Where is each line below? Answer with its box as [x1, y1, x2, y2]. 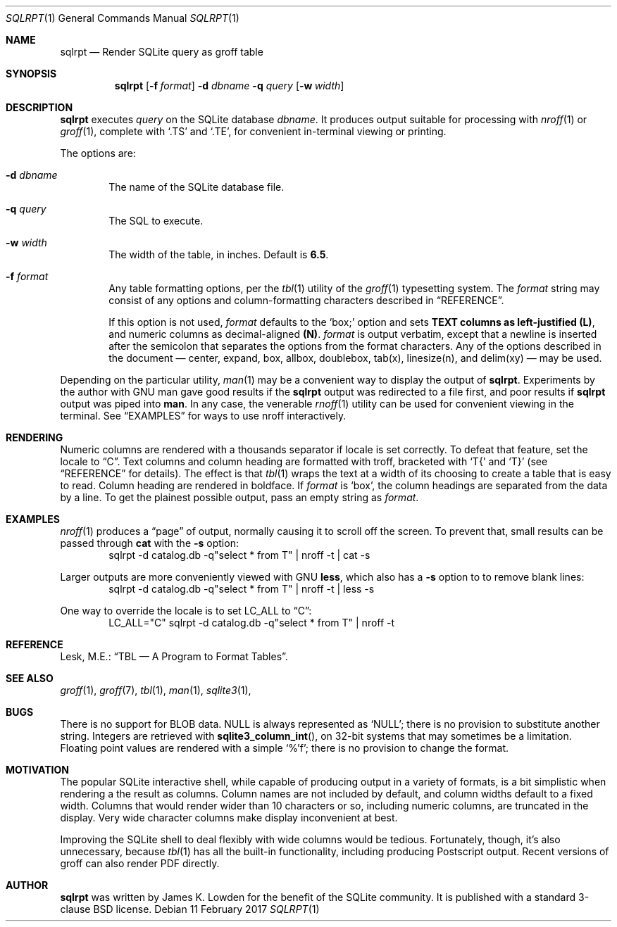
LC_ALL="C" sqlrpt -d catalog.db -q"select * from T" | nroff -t [108, 617, 395, 629]
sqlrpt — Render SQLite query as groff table [60, 46, 263, 58]
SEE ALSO [6, 672, 54, 684]
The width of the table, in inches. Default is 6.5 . [108, 248, 329, 260]
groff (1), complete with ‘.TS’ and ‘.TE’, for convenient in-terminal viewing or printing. [60, 125, 447, 137]
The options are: [60, 147, 136, 159]
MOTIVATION [6, 764, 69, 776]
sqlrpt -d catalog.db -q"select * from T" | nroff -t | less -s [108, 583, 375, 595]
